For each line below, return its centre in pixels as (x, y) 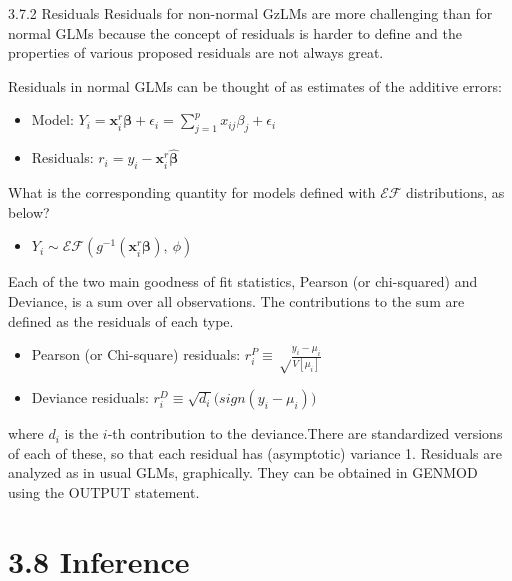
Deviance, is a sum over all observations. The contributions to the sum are (236, 300)
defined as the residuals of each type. (121, 320)
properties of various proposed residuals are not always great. (196, 52)
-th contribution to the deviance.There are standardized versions (305, 433)
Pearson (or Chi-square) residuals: (136, 354)
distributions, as (455, 192)
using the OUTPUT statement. (104, 491)
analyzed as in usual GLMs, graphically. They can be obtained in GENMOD (243, 472)
